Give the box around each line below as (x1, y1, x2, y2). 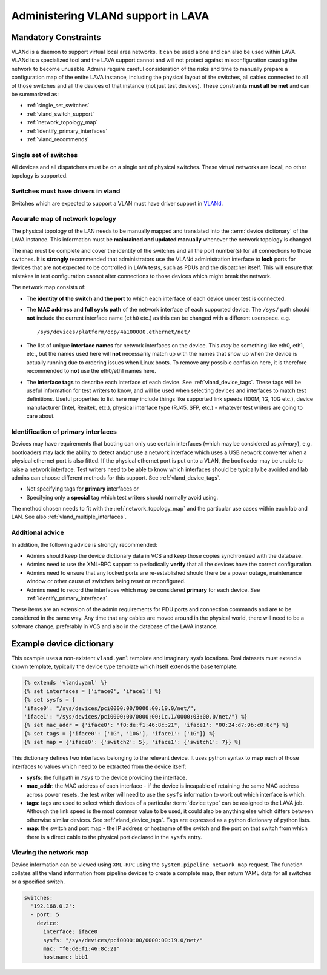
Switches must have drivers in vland (11, 187, 121, 195)
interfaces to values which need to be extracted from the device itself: (11, 763, 187, 770)
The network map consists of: (11, 284, 86, 291)
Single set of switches (11, 150, 78, 159)
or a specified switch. (11, 878, 65, 885)
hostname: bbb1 (43, 954, 88, 960)
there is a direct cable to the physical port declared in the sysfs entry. (26, 833, 202, 840)
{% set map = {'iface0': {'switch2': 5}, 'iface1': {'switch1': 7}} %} (24, 739, 242, 746)
